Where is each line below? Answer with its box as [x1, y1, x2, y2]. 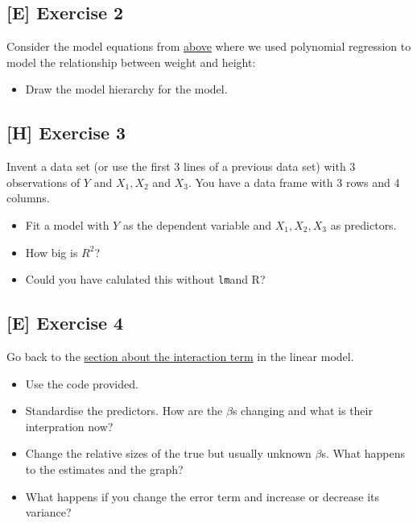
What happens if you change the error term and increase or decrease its [25, 488, 380, 504]
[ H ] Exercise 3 [6, 120, 126, 145]
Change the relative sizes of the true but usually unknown [25, 445, 312, 462]
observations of [6, 173, 81, 190]
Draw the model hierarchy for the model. [25, 81, 228, 98]
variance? [25, 504, 72, 521]
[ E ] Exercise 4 [6, 310, 124, 335]
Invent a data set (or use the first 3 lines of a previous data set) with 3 [6, 158, 356, 175]
